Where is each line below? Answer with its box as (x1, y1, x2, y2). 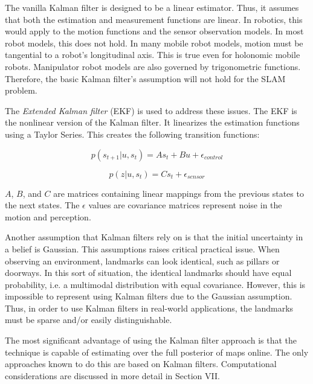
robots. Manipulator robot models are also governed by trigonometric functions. (5, 60, 301, 72)
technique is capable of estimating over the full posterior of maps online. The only (5, 345, 309, 358)
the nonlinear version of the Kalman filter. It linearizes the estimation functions (5, 116, 300, 129)
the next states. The (5, 199, 80, 211)
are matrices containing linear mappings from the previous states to (53, 187, 304, 199)
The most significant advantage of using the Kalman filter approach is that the (5, 334, 297, 347)
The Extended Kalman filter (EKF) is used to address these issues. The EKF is (5, 104, 297, 117)
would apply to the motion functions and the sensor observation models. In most (5, 25, 304, 37)
